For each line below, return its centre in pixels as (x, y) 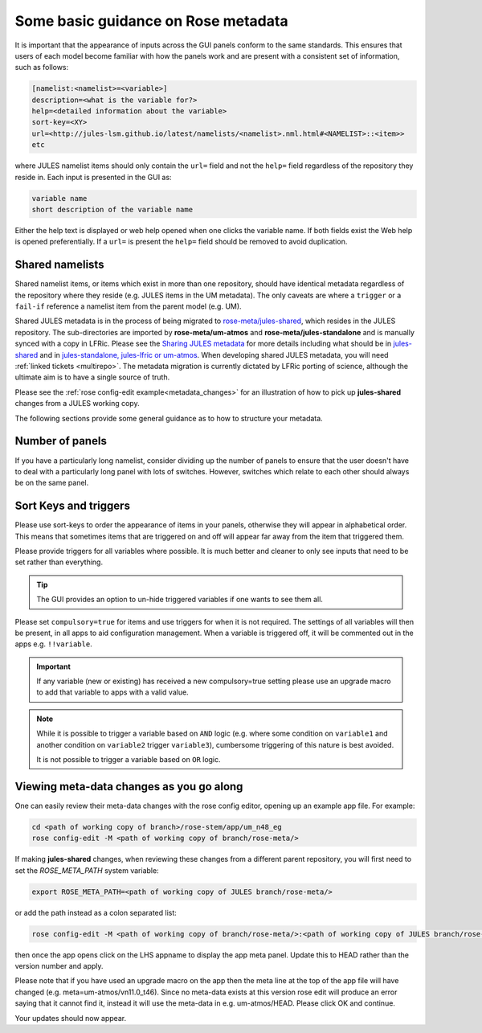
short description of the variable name (112, 210)
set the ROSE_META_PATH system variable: (87, 870)
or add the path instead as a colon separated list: (96, 912)
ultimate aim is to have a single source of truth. (92, 377)
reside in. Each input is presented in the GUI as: (93, 177)
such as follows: (42, 68)
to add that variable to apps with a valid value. (112, 692)
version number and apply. (59, 966)
